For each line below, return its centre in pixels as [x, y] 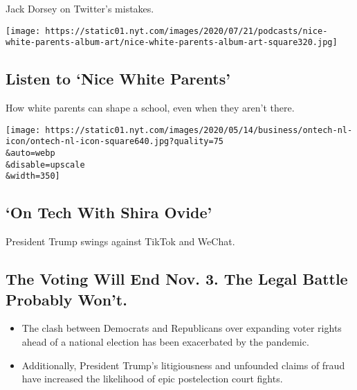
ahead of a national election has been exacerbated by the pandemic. [165, 341]
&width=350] [33, 176]
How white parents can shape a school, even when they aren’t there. [150, 108]
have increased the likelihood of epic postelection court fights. [152, 379]
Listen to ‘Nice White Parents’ [118, 79]
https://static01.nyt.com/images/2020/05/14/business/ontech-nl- [199, 130]
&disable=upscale [45, 165]
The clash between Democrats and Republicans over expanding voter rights [182, 328]
